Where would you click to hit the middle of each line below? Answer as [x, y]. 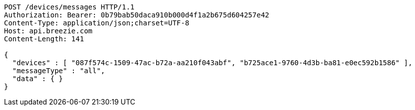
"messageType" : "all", [59, 71]
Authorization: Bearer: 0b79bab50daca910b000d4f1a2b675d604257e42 [137, 15]
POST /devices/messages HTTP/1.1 [69, 7]
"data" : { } [38, 79]
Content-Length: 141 [44, 39]
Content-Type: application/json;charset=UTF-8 [97, 23]
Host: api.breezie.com [48, 31]
